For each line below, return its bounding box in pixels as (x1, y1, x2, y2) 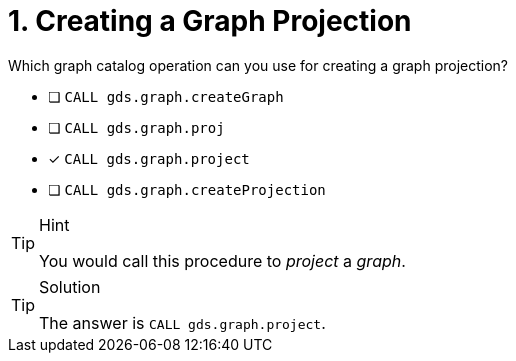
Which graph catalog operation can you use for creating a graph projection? (8, 56, 509, 74)
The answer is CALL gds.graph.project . (39, 312, 326, 333)
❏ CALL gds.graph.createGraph (48, 87, 284, 105)
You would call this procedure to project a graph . (39, 250, 406, 271)
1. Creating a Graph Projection (8, 4, 412, 38)
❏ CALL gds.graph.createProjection (48, 180, 326, 198)
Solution (39, 276, 101, 297)
